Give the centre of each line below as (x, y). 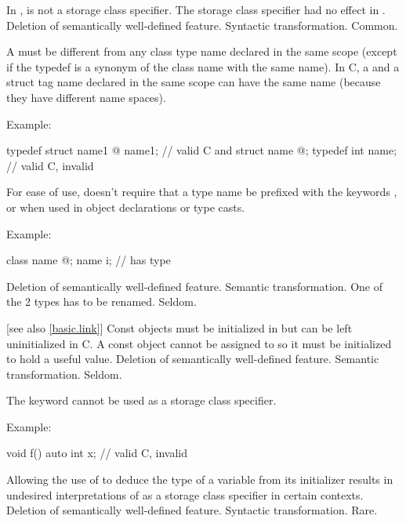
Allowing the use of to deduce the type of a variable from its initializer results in (200, 479)
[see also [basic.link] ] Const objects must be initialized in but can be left (179, 327)
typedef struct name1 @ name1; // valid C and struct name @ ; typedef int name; (202, 150)
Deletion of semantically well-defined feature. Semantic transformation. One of (194, 286)
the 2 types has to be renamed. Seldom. (101, 301)
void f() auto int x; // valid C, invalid (97, 453)
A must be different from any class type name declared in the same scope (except (202, 51)
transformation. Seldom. (64, 374)
